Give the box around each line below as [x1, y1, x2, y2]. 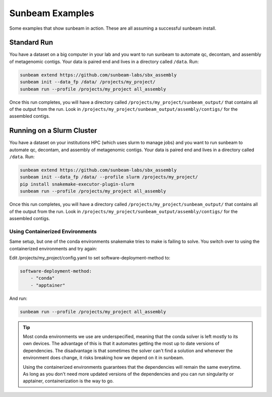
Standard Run [9, 38, 53, 47]
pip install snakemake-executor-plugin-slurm [20, 181, 134, 187]
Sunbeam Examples [9, 8, 94, 19]
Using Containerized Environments [9, 228, 97, 235]
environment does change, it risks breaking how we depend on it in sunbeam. [23, 355, 184, 361]
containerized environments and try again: [9, 245, 98, 251]
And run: [9, 295, 28, 301]
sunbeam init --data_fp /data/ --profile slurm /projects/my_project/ [20, 174, 198, 180]
